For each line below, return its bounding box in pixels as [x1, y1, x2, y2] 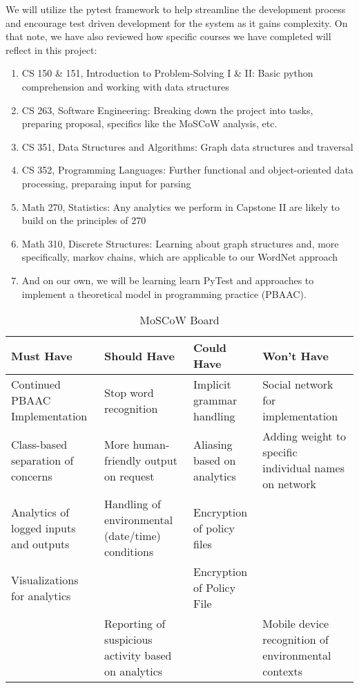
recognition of [262, 631, 329, 648]
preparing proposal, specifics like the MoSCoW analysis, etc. [21, 116, 278, 131]
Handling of [104, 496, 161, 512]
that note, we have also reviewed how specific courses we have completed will [6, 29, 331, 44]
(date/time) [104, 528, 161, 544]
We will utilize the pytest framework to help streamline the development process [6, 2, 346, 16]
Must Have [11, 347, 72, 364]
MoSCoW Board [139, 312, 220, 328]
